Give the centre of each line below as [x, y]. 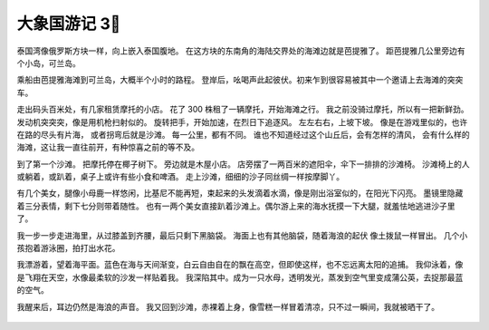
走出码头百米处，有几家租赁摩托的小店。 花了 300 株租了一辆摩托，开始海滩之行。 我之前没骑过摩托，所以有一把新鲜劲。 [243, 110]
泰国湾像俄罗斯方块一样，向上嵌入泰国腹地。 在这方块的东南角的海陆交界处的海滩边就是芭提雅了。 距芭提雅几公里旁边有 [241, 51]
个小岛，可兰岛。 [48, 63]
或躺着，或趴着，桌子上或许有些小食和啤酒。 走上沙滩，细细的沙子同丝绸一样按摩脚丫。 [180, 177]
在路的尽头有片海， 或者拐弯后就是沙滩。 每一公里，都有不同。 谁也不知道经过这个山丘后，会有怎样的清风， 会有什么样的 [243, 134]
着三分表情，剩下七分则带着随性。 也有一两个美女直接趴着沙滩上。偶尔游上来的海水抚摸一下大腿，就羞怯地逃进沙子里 [236, 206]
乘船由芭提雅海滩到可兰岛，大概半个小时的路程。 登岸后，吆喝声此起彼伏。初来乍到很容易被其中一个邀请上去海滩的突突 [240, 80]
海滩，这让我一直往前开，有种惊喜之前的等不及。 [108, 147]
